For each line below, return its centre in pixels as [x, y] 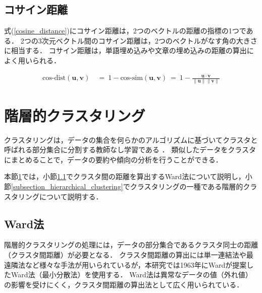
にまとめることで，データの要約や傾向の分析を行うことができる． [113, 159]
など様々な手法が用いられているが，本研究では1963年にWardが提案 [136, 264]
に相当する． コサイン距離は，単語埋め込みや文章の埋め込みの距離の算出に [129, 50]
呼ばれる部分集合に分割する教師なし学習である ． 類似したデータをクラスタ [130, 150]
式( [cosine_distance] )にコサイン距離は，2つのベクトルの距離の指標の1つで [125, 31]
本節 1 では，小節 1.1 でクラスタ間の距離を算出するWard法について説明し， [125, 176]
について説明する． [71, 196]
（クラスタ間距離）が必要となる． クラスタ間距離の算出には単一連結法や [125, 254]
